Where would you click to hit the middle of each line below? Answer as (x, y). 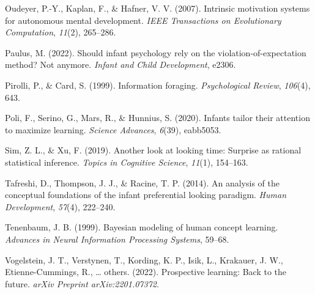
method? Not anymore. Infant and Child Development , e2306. (120, 64)
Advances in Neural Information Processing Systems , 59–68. (117, 239)
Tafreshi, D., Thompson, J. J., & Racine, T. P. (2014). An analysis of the (142, 182)
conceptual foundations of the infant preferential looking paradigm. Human (146, 195)
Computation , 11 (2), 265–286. (61, 32)
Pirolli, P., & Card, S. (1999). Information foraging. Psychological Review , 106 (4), (158, 85)
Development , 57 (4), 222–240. (60, 206)
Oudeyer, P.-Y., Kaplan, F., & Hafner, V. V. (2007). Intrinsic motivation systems (157, 8)
